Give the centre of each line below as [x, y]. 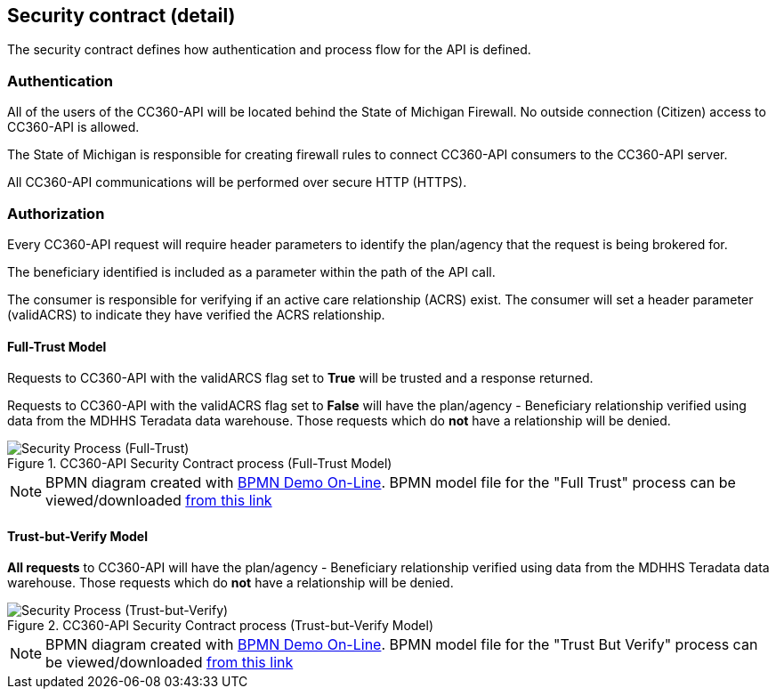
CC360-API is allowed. [73, 127]
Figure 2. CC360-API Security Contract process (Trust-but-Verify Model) [221, 626]
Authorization [56, 213]
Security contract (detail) [121, 16]
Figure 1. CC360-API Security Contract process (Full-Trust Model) [200, 464]
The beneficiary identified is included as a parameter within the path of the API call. [251, 271]
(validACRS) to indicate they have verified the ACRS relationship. [196, 314]
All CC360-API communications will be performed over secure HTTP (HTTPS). [237, 182]
